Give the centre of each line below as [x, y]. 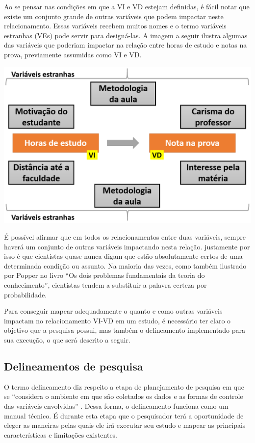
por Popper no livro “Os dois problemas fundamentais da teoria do [104, 275]
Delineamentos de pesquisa [74, 366]
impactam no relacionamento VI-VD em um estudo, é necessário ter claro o [117, 320]
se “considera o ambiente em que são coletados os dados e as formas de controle [124, 396]
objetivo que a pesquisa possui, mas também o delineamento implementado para [125, 330]
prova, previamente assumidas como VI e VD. [73, 54]
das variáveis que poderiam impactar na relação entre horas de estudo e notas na [126, 45]
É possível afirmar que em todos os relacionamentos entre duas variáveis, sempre [125, 237]
